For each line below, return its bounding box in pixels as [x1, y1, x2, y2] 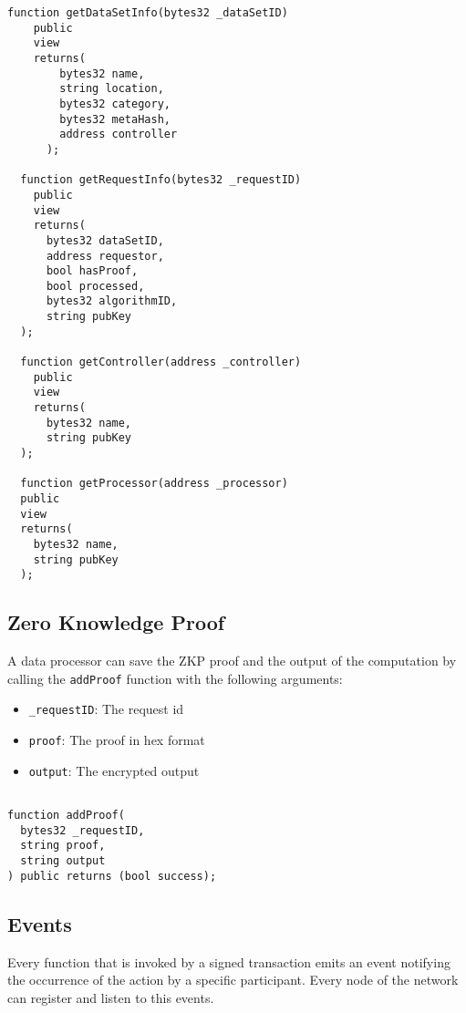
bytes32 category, [59, 97, 171, 110]
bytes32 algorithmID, [46, 295, 178, 308]
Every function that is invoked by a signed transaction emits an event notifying [7, 952, 450, 971]
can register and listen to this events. [7, 987, 214, 1007]
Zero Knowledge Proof [7, 608, 225, 636]
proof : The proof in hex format [28, 730, 205, 749]
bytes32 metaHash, [59, 112, 171, 126]
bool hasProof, [46, 264, 139, 278]
